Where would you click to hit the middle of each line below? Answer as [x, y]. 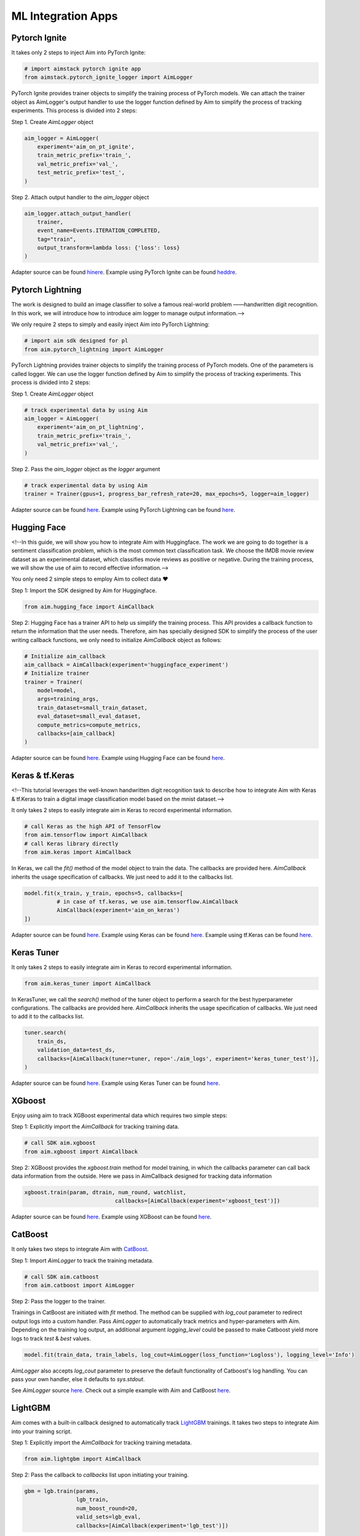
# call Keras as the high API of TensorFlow [92, 827]
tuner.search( [45, 1033]
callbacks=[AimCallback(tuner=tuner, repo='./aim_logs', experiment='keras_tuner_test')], [178, 1059]
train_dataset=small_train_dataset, [92, 707]
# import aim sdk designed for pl [76, 341]
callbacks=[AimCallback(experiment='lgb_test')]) [152, 1526]
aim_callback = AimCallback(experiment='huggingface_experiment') [126, 664]
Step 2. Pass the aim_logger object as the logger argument [86, 469]
